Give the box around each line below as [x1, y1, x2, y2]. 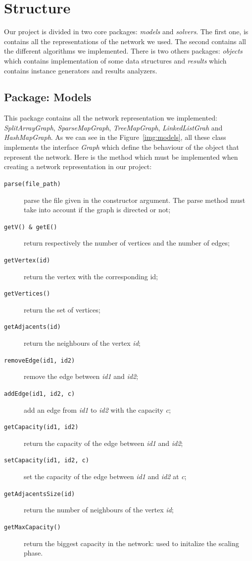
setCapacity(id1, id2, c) [4, 457, 89, 464]
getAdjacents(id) [4, 323, 61, 331]
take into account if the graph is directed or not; [24, 204, 171, 215]
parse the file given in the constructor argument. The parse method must [24, 194, 246, 205]
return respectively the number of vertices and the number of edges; [24, 238, 230, 248]
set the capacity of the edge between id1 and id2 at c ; [24, 471, 187, 482]
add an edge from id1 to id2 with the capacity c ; [24, 404, 171, 415]
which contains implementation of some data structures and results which [4, 55, 227, 65]
